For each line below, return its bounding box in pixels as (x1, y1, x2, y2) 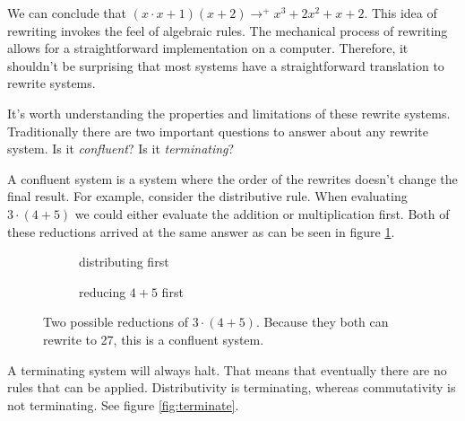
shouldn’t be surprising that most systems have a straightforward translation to (7, 56, 444, 75)
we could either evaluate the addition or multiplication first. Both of (74, 204, 450, 223)
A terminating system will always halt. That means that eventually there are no (7, 360, 447, 379)
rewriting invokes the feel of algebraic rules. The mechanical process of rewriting (7, 21, 448, 39)
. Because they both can (255, 312, 389, 331)
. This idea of (364, 4, 437, 22)
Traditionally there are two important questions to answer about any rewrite (7, 121, 428, 140)
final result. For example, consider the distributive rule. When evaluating (7, 187, 408, 206)
